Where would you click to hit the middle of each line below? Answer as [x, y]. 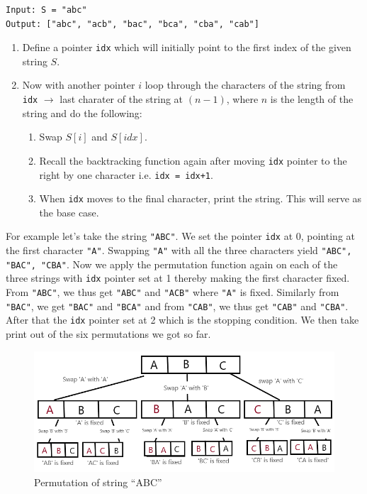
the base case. [69, 212]
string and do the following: [82, 112]
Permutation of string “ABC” [98, 482]
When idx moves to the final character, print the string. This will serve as [201, 198]
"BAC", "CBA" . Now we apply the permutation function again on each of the [172, 264]
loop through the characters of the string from [245, 85]
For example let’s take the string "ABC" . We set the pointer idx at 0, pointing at [180, 236]
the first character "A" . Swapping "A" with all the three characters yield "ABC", [179, 250]
